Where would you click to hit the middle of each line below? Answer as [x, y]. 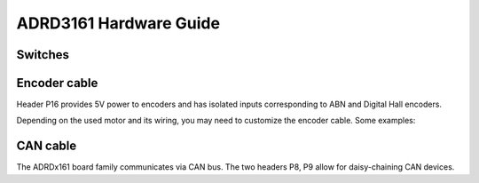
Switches [43, 55]
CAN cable [47, 146]
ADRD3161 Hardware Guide [118, 23]
